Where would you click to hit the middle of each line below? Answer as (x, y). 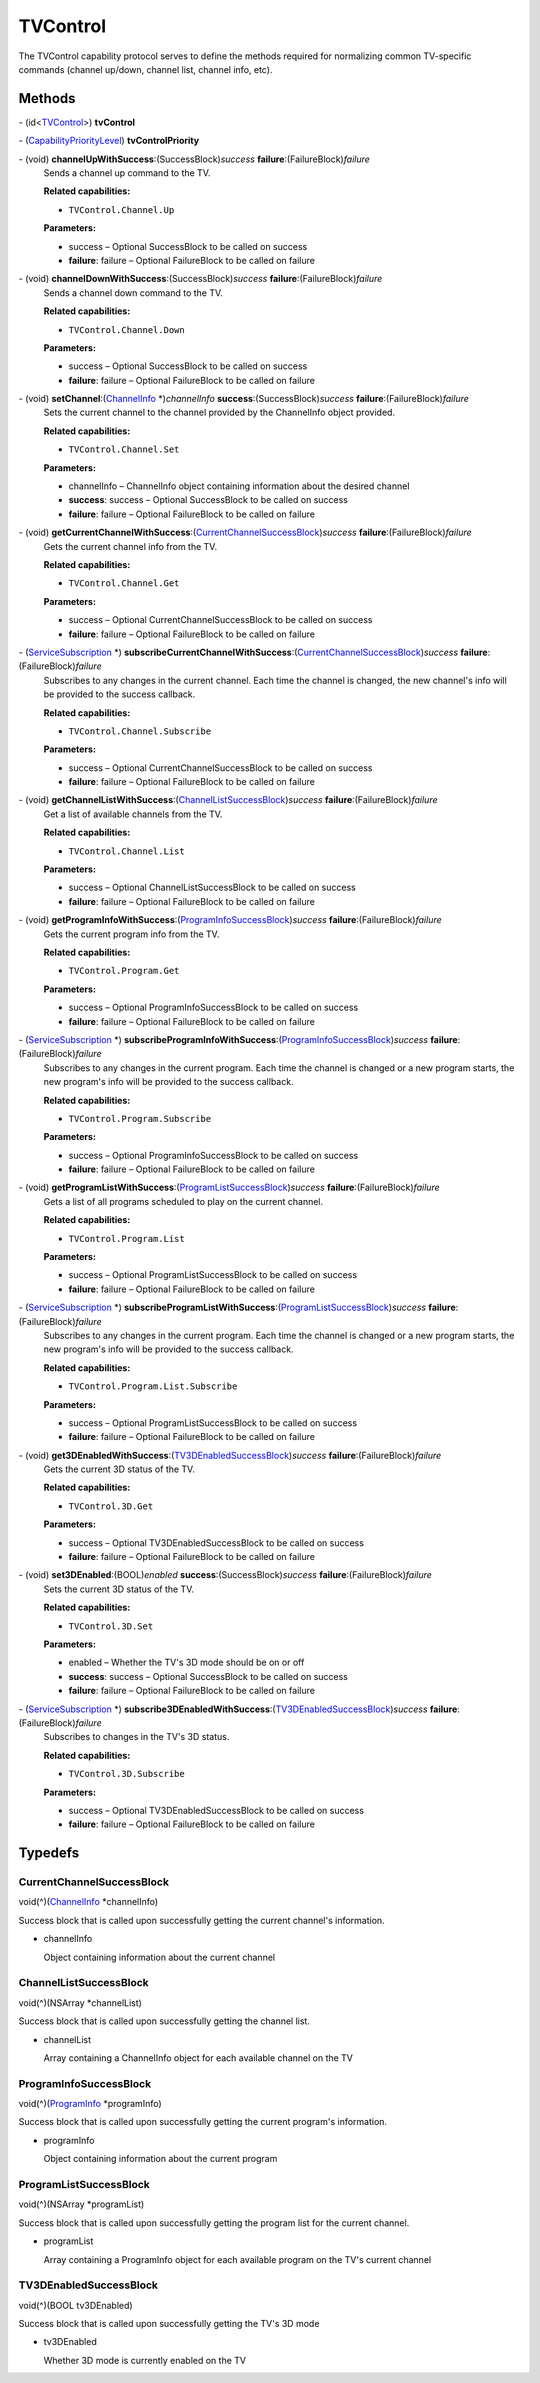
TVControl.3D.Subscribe (126, 1774)
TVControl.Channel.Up (121, 209)
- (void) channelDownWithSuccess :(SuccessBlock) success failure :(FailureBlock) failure (200, 279)
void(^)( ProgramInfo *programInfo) (90, 2104)
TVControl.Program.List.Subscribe (153, 1386)
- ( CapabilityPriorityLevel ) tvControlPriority (109, 141)
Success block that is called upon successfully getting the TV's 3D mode (169, 2324)
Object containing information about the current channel (159, 1957)
